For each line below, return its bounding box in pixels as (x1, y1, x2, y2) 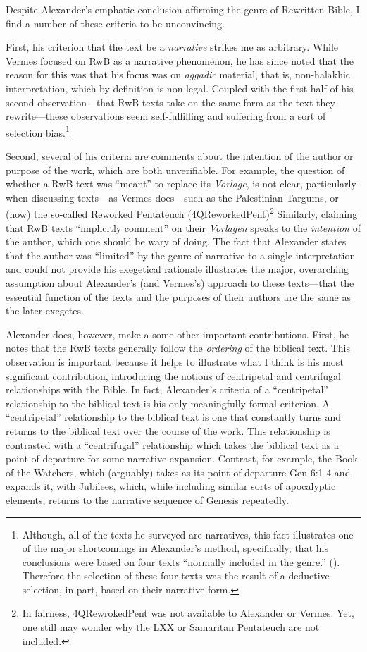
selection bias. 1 (6, 123, 70, 140)
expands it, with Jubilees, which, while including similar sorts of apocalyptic (6, 479, 336, 493)
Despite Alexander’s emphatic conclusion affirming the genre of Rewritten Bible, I (6, 2, 360, 16)
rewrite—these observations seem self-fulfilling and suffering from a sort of (6, 109, 326, 123)
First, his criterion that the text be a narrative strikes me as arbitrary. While (6, 39, 339, 54)
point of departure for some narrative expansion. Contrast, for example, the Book (6, 451, 358, 466)
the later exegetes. (6, 303, 84, 318)
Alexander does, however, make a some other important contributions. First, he (6, 326, 349, 341)
